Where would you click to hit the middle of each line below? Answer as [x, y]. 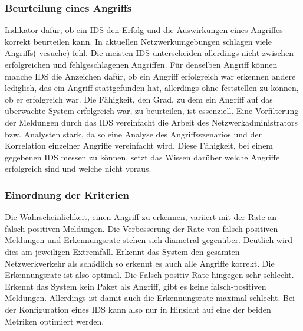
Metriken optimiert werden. [55, 321]
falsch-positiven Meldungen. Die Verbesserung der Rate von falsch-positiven [141, 228]
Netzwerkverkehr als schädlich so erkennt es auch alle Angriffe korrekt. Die [140, 263]
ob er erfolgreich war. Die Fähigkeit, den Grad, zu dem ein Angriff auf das [139, 99]
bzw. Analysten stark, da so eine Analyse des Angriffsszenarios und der [133, 134]
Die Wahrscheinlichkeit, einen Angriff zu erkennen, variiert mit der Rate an [141, 217]
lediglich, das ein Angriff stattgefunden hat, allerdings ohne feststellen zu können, [152, 88]
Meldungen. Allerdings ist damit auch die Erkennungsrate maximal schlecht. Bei [150, 298]
